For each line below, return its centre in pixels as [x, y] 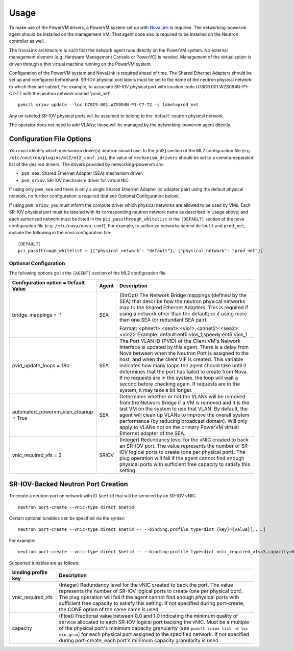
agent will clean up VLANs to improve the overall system [184, 415]
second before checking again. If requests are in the [180, 384]
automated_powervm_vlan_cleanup [52, 411]
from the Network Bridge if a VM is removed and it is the [184, 403]
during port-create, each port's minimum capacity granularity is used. [139, 640]
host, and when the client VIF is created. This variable [181, 359]
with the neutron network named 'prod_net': [67, 94]
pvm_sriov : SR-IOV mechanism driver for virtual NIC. [75, 180]
